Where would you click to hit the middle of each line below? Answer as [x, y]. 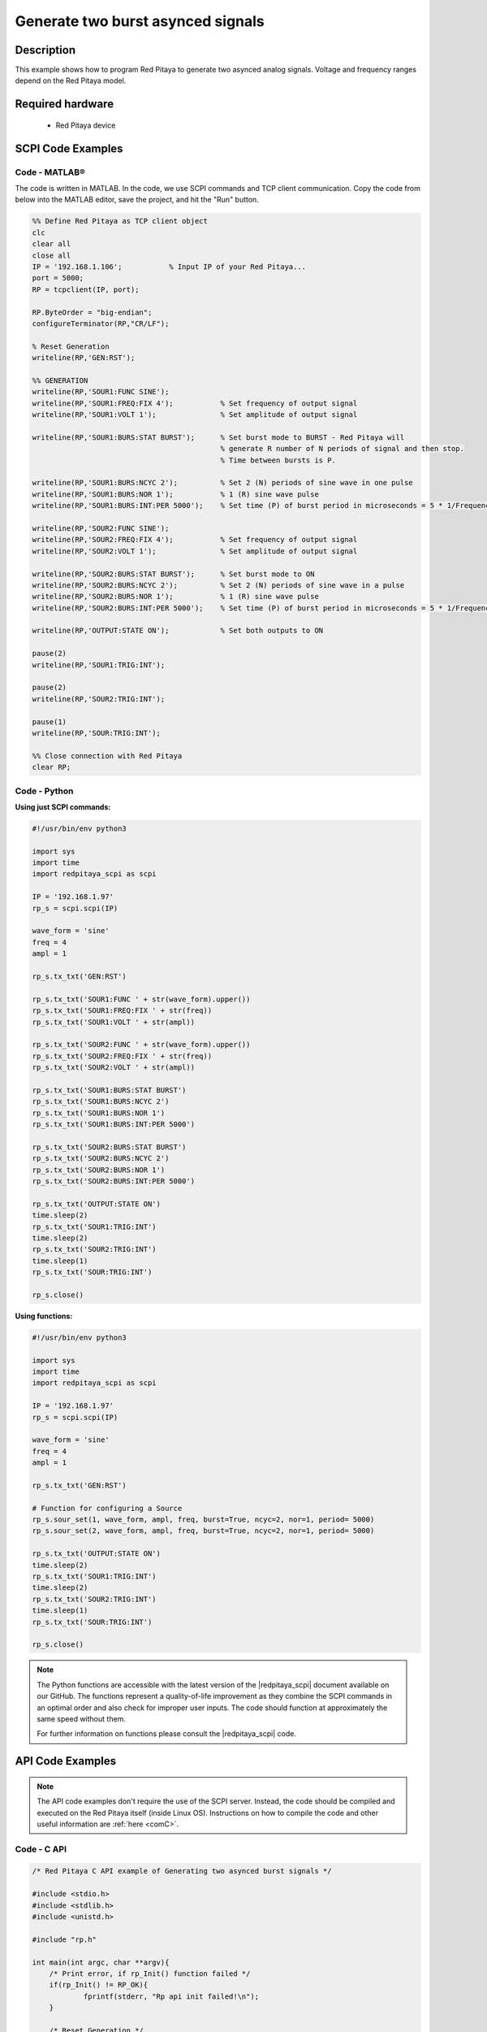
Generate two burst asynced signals [140, 21]
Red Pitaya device [86, 125]
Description [45, 50]
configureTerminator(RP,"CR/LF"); [101, 323]
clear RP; [52, 767]
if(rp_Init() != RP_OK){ [99, 1985]
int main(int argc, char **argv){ [101, 1962]
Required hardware [64, 104]
